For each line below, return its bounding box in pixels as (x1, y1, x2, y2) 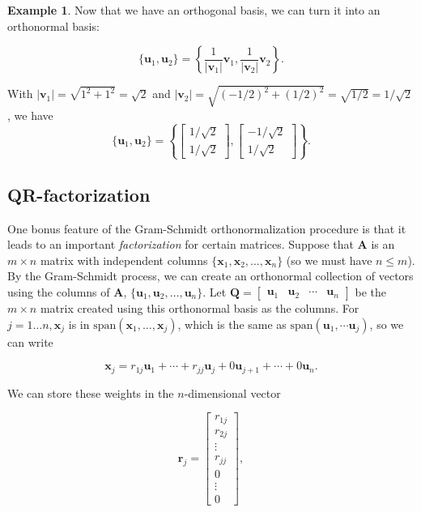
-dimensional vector (184, 384, 281, 401)
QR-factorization (7, 181, 151, 207)
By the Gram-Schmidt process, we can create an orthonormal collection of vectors (7, 267, 414, 284)
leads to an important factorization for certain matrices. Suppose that (7, 236, 354, 253)
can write (7, 333, 53, 350)
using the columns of (7, 284, 110, 301)
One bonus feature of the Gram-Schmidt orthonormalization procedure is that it (7, 220, 406, 237)
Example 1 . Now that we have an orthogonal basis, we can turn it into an (7, 2, 381, 18)
